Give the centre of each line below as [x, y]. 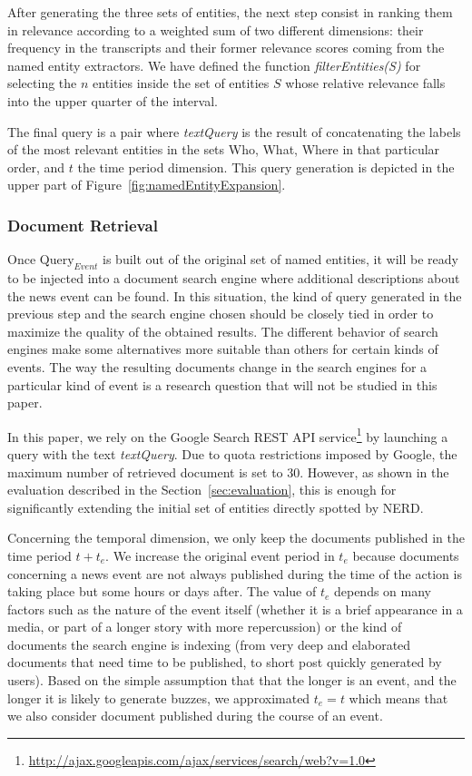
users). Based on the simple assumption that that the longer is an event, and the [232, 680]
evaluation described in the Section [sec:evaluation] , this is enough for [202, 490]
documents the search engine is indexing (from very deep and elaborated [209, 644]
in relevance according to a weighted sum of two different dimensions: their [216, 29]
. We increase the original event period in [220, 555]
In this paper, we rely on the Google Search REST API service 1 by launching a [228, 435]
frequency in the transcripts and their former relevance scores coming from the [226, 48]
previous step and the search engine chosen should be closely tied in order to [221, 314]
